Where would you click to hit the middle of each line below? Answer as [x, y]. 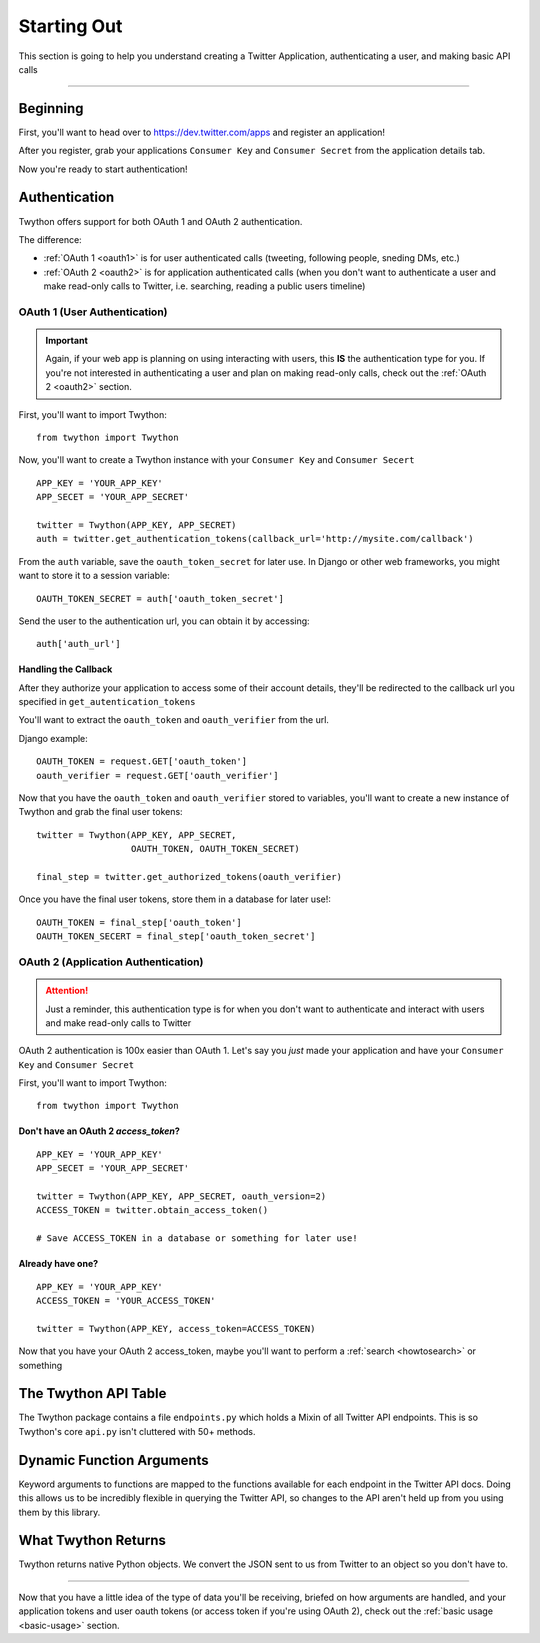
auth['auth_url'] [78, 644]
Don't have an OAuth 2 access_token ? [99, 1131]
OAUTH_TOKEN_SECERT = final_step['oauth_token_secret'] [176, 936]
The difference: [50, 239]
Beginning [51, 108]
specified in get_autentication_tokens [107, 702]
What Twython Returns [92, 1540]
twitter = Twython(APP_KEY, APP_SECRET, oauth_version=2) [181, 1196]
